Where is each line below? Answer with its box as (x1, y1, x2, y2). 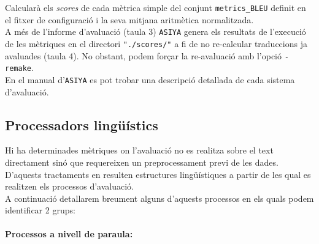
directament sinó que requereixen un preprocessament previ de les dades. (5, 155, 279, 168)
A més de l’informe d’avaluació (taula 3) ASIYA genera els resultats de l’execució (5, 25, 306, 38)
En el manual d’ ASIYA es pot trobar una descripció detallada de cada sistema (5, 73, 295, 86)
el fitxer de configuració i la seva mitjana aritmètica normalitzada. (5, 13, 254, 26)
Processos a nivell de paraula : (5, 227, 133, 240)
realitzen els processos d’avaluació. (5, 180, 134, 193)
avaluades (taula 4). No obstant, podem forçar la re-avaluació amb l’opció (5, 49, 282, 62)
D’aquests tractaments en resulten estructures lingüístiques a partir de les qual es (5, 168, 311, 180)
